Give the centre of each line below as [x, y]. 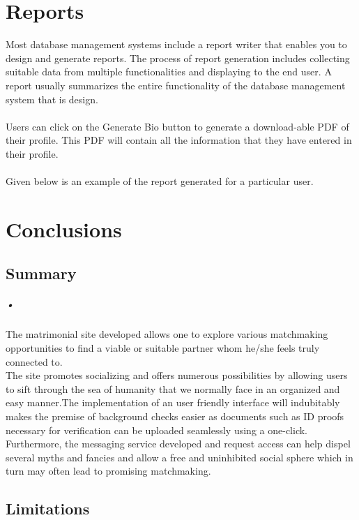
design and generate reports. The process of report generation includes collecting [178, 58]
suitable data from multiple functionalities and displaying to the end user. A [169, 72]
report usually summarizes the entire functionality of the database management [176, 85]
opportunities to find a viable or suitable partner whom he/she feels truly [163, 347]
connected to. [34, 361]
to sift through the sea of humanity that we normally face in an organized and [173, 388]
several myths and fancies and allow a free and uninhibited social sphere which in [179, 457]
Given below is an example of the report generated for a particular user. [160, 181]
